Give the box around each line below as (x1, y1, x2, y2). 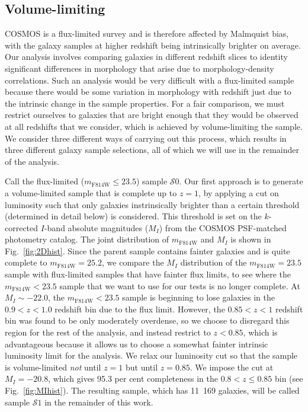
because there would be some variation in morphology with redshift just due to (5, 85, 291, 98)
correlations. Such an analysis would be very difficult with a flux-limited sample (5, 74, 294, 86)
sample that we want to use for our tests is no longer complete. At (59, 279, 300, 292)
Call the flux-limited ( (5, 175, 85, 187)
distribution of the (180, 256, 247, 269)
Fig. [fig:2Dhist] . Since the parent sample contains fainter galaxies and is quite (5, 244, 290, 257)
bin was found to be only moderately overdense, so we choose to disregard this (5, 314, 290, 327)
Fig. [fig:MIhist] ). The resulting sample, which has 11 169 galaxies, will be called (5, 384, 300, 397)
